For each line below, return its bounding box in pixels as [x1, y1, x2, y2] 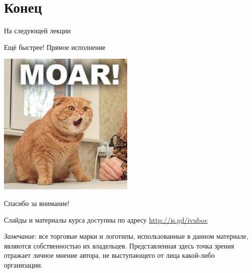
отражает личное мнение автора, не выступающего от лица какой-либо [4, 250, 215, 260]
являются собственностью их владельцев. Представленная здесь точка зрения [4, 240, 234, 250]
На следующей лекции [4, 25, 71, 36]
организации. [4, 259, 43, 270]
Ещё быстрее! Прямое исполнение [4, 42, 106, 52]
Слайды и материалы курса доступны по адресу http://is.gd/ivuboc [4, 214, 208, 225]
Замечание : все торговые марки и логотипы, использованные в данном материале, [4, 231, 249, 241]
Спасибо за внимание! [4, 198, 69, 208]
